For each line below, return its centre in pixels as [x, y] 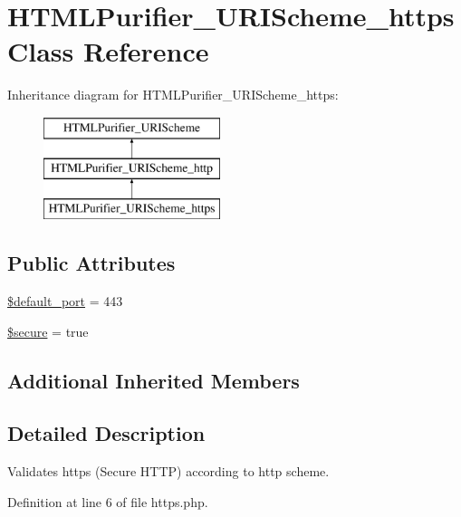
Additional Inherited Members [154, 380]
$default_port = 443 [65, 301]
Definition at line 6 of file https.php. [108, 501]
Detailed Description [106, 433]
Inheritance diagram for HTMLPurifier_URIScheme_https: [173, 95]
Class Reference [108, 51]
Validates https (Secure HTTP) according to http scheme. [168, 471]
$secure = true [48, 331]
